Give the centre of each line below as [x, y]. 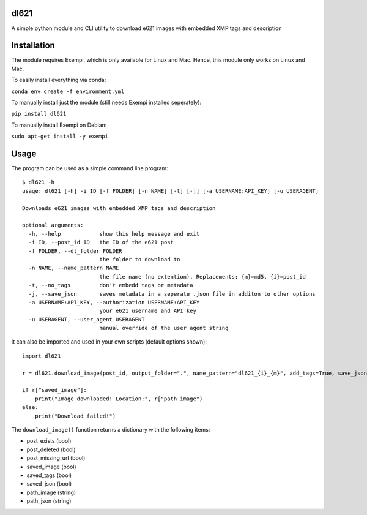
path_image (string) [51, 492]
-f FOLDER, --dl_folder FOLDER [75, 251]
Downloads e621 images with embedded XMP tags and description [119, 208]
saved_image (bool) [51, 467]
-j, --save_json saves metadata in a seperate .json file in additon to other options [172, 294]
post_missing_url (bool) [56, 458]
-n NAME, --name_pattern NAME [74, 268]
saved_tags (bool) [49, 475]
